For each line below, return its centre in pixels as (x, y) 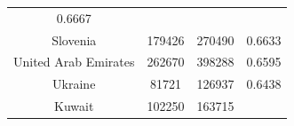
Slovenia (74, 39)
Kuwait (74, 106)
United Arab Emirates (74, 62)
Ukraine (74, 84)
